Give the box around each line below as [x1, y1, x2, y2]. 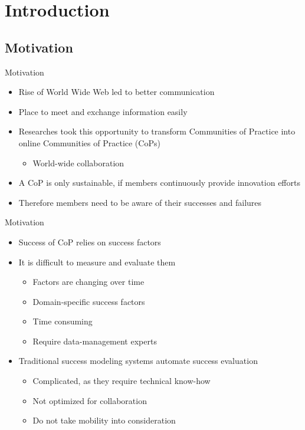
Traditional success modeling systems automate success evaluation [18, 354, 258, 367]
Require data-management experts [32, 334, 157, 347]
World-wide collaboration [32, 156, 124, 169]
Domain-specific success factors [32, 295, 145, 307]
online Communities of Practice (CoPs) [18, 136, 160, 149]
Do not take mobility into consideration [32, 414, 176, 426]
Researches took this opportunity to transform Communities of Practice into [18, 125, 296, 137]
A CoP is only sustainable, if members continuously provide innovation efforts [18, 176, 300, 189]
